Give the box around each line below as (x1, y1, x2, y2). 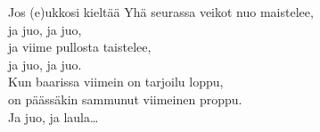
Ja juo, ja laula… (8, 107, 99, 126)
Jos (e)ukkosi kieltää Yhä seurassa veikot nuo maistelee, (8, 3, 314, 21)
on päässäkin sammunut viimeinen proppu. (8, 89, 242, 108)
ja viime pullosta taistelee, (8, 37, 152, 56)
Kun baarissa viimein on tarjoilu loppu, (8, 72, 224, 91)
